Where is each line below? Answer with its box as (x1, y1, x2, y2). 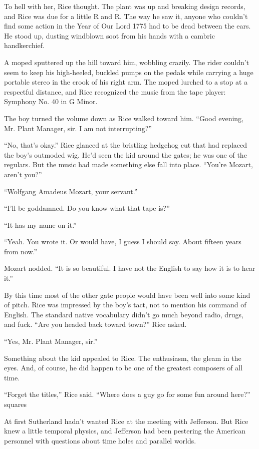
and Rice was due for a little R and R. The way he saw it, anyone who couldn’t (4, 11, 248, 21)
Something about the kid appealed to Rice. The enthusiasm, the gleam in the (4, 352, 241, 363)
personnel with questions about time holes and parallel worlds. (4, 435, 196, 445)
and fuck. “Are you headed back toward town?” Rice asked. (4, 319, 187, 329)
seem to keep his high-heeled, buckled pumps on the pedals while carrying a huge (4, 67, 253, 77)
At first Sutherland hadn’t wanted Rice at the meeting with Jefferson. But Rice (4, 415, 248, 426)
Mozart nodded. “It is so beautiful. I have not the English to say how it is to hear (4, 263, 255, 273)
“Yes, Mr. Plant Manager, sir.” (4, 336, 98, 346)
